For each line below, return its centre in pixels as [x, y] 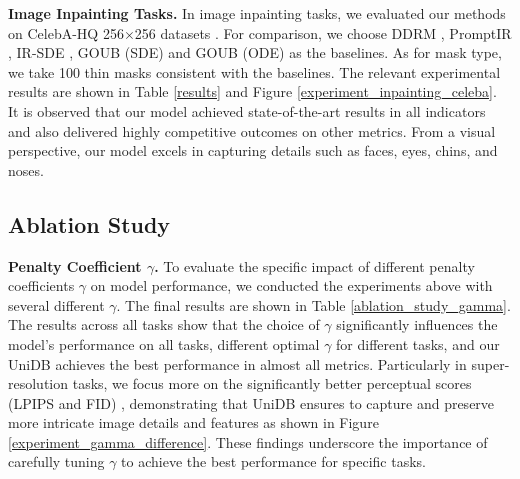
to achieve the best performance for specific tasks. [274, 461]
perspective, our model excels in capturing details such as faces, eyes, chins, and [253, 150]
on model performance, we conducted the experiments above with [291, 285]
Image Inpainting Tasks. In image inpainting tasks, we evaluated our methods [257, 13]
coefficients [41, 285]
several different [56, 304]
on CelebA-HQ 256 [66, 32]
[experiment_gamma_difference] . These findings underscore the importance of [248, 441]
